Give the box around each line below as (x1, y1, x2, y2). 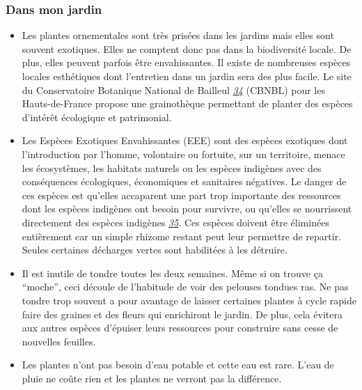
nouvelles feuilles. (22, 334, 96, 348)
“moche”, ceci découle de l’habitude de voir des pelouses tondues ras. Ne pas (22, 279, 349, 294)
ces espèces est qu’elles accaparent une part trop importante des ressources (22, 187, 341, 202)
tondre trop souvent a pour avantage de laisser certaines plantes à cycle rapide (22, 292, 356, 307)
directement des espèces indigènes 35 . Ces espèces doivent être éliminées (22, 214, 329, 229)
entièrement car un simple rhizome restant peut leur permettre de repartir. (22, 228, 342, 243)
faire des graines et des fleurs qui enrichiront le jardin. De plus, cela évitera (22, 306, 343, 321)
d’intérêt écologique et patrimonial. (22, 109, 172, 124)
